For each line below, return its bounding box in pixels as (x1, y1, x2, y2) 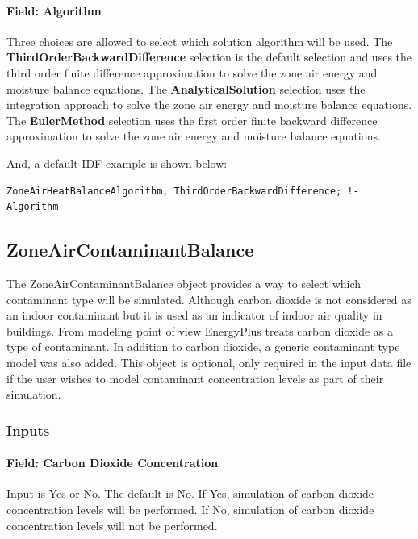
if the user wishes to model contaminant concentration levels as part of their (6, 370, 384, 386)
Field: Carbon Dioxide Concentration (6, 454, 219, 471)
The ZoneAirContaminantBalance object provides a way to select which (6, 274, 362, 291)
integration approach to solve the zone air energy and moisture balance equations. (6, 96, 412, 113)
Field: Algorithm (6, 2, 102, 19)
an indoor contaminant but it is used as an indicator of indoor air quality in (6, 307, 382, 324)
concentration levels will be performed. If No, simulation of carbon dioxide (6, 500, 374, 517)
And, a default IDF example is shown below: (6, 154, 228, 171)
